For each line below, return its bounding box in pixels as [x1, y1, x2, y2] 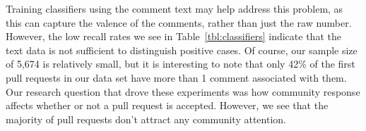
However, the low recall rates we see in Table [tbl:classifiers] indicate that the [6, 29, 341, 44]
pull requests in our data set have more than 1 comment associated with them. [6, 70, 347, 85]
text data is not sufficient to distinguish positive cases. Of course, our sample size [6, 42, 358, 57]
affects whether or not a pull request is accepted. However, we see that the [6, 98, 329, 113]
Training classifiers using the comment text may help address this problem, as [6, 1, 343, 15]
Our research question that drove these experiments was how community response [6, 84, 360, 99]
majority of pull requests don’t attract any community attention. [6, 111, 286, 126]
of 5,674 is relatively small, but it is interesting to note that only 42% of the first [6, 56, 355, 71]
